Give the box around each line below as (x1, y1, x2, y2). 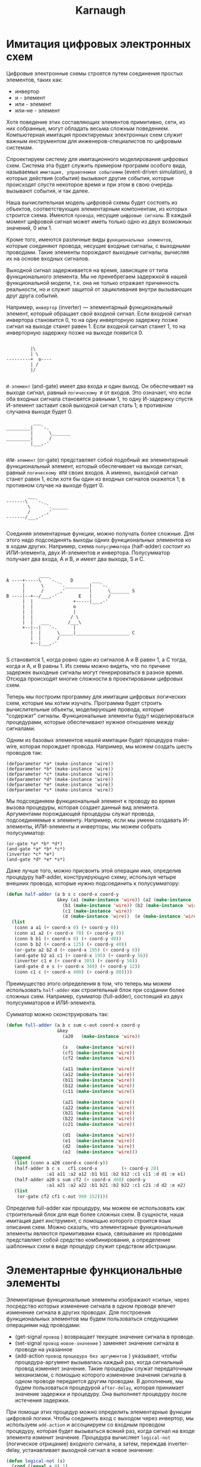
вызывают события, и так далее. (6, 187, 90, 195)
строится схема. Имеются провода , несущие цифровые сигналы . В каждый (6, 211, 191, 218)
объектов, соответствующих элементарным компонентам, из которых (6, 205, 188, 212)
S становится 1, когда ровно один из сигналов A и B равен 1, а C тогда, (6, 656, 187, 663)
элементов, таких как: (6, 76, 63, 83)
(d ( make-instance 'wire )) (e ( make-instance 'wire (62, 913, 197, 919)
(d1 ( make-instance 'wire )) (62, 1132, 135, 1138)
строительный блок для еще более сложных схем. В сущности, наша (6, 1210, 184, 1218)
